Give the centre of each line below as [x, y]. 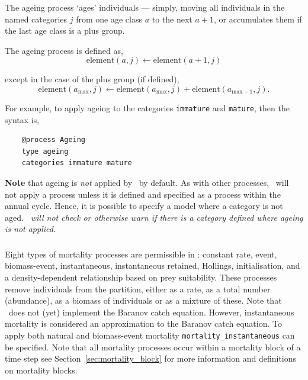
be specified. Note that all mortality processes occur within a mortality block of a [153, 347]
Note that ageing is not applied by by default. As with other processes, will [147, 182]
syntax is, [22, 119]
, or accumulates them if [258, 19]
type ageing [45, 151]
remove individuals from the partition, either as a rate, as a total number [138, 289]
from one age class [109, 19]
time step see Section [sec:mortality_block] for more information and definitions [151, 358]
